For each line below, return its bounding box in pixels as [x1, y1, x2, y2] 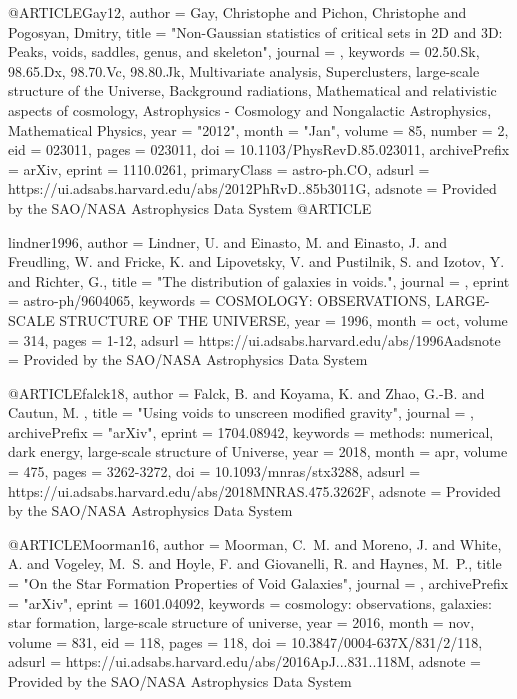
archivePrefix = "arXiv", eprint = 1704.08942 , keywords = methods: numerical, [8, 421, 494, 442]
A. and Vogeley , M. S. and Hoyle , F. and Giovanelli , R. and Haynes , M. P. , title [8, 553, 502, 574]
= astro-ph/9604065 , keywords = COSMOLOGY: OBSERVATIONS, [8, 290, 431, 311]
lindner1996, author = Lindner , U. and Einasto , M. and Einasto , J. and [8, 231, 448, 252]
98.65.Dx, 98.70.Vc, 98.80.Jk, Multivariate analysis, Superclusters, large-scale [8, 60, 480, 81]
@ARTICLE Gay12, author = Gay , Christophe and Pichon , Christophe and [8, 2, 467, 22]
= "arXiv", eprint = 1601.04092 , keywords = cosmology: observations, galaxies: [8, 592, 492, 613]
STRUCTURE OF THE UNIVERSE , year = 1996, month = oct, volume [59, 309, 508, 330]
